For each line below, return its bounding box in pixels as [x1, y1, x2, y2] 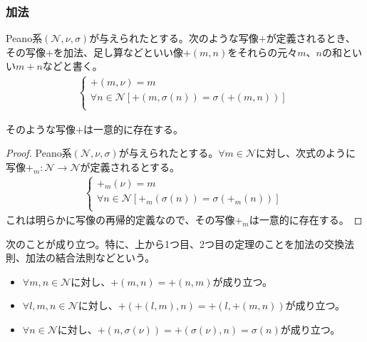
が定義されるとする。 [80, 159, 180, 174]
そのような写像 [6, 121, 76, 136]
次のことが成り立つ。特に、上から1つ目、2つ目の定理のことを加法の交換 [6, 236, 345, 251]
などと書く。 [42, 58, 103, 73]
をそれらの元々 [227, 44, 298, 59]
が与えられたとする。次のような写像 [89, 31, 259, 46]
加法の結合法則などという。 [25, 250, 155, 265]
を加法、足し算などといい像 [53, 44, 183, 59]
